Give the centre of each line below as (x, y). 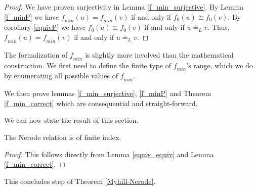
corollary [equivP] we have (45, 27)
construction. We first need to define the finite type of (88, 65)
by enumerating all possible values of (61, 76)
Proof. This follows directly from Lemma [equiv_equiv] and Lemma (109, 154)
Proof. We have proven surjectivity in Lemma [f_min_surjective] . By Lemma (124, 7)
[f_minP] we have (32, 16)
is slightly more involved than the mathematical (159, 54)
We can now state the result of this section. (71, 120)
